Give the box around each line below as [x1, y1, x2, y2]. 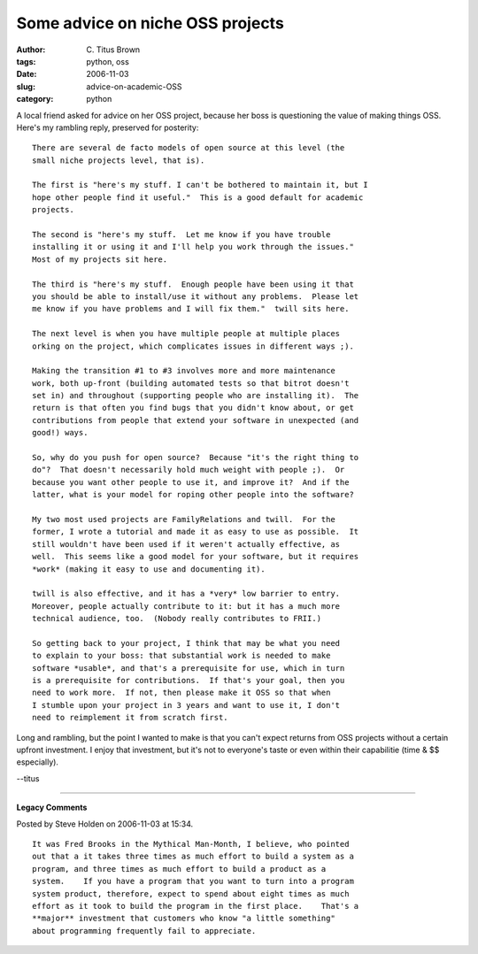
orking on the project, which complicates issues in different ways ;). [32, 341, 354, 351]
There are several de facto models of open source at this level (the [32, 142, 345, 153]
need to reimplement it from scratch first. [32, 712, 229, 723]
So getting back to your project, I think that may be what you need [32, 638, 341, 648]
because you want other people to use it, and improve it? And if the [32, 477, 350, 487]
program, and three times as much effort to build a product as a [32, 864, 327, 873]
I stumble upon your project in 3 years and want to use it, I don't [32, 700, 341, 710]
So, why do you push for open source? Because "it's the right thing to [32, 452, 359, 463]
